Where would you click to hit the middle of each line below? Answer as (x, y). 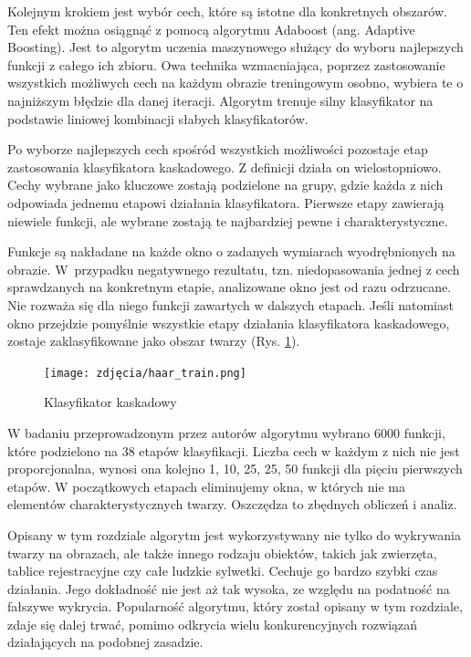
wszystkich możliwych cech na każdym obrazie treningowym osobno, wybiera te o (235, 83)
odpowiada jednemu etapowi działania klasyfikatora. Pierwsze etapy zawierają (226, 202)
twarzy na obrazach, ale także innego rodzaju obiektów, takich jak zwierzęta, (222, 553)
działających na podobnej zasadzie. (105, 642)
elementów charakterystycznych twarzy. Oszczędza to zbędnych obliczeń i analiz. (232, 504)
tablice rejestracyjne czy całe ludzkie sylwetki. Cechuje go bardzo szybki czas (223, 571)
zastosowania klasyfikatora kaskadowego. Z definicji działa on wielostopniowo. (225, 167)
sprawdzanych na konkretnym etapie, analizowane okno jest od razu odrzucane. (230, 287)
